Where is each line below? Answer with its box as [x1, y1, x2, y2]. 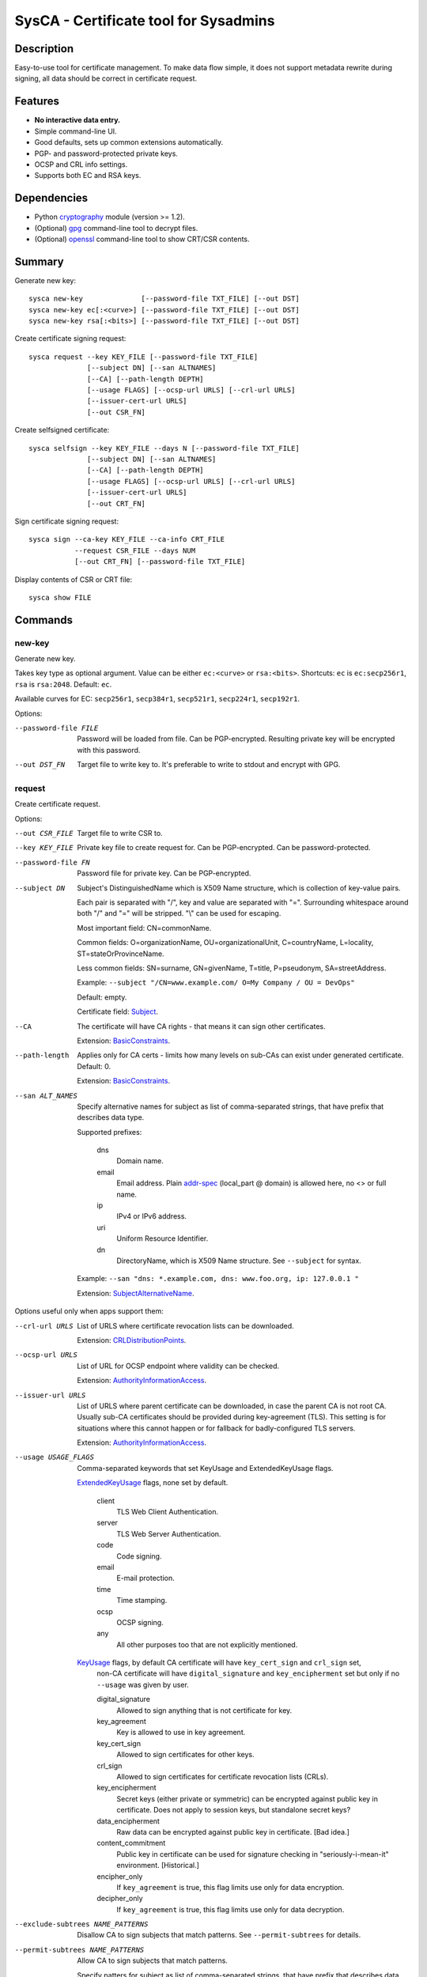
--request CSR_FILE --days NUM [74, 546, 196, 555]
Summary [14, 255, 64, 268]
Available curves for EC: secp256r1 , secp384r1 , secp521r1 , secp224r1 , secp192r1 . [14, 694, 300, 704]
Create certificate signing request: [14, 334, 127, 343]
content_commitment [96, 1839, 166, 1848]
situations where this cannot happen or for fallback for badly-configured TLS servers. [77, 1423, 356, 1433]
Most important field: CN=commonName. [77, 923, 212, 932]
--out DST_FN [14, 760, 66, 769]
